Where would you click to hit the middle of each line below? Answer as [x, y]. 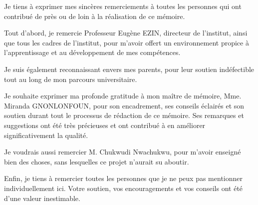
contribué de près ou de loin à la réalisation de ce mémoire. [95, 16]
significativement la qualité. [46, 135]
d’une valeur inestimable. [42, 198]
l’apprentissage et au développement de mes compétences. [92, 52]
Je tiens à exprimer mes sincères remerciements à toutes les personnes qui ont [123, 6]
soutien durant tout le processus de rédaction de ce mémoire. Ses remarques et [124, 115]
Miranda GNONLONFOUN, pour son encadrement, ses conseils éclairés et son [124, 105]
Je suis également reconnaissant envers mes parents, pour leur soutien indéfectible [129, 69]
